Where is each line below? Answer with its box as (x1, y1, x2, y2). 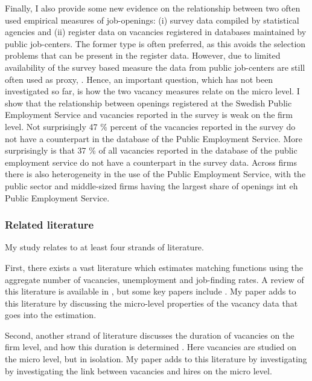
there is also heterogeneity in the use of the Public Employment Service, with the (5, 168, 306, 180)
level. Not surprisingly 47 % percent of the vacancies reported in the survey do (5, 120, 296, 132)
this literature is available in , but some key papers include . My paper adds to (5, 285, 296, 298)
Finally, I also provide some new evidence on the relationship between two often (5, 2, 301, 14)
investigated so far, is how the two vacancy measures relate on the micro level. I (5, 85, 300, 97)
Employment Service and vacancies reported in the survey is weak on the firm (5, 108, 293, 121)
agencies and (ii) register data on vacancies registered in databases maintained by (5, 25, 307, 38)
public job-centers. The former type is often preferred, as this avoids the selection (5, 37, 306, 50)
